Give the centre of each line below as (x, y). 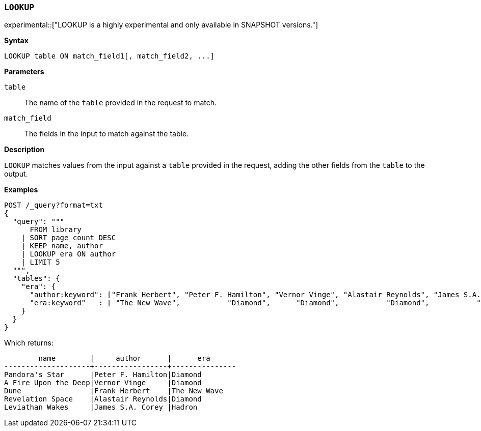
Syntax (16, 41)
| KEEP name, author (62, 246)
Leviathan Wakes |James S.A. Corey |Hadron (101, 407)
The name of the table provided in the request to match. (121, 103)
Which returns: (29, 343)
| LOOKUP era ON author (69, 254)
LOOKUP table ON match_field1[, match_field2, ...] (110, 56)
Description (24, 150)
